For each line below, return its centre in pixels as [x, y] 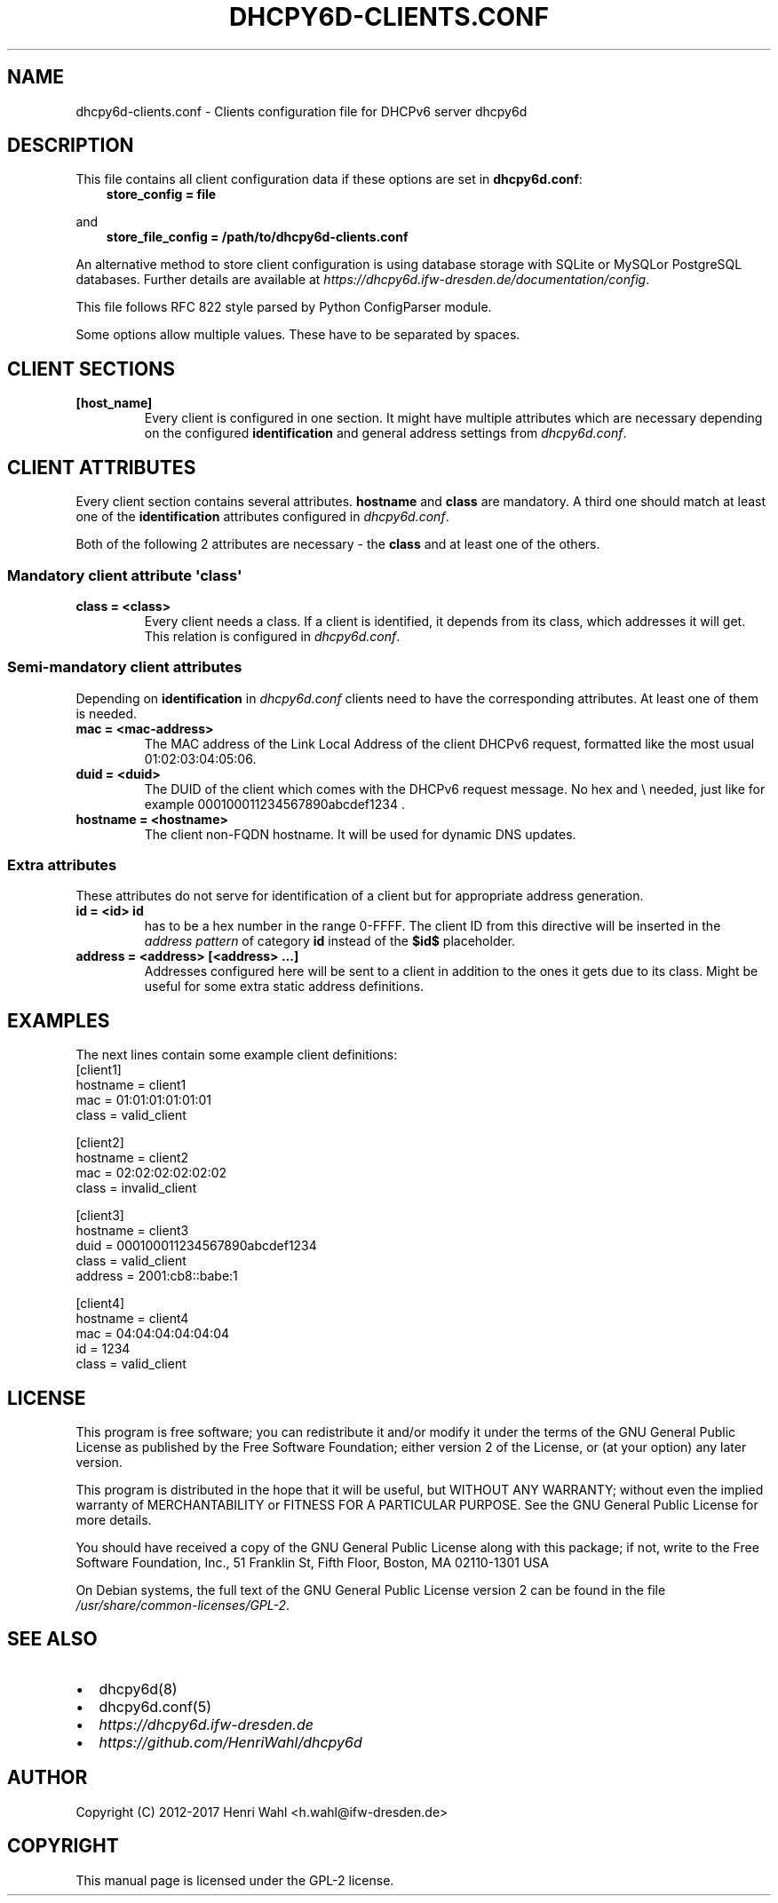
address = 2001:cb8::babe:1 [157, 1276]
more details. [114, 1520]
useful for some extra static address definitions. [284, 987]
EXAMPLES [59, 1020]
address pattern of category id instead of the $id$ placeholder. [330, 941]
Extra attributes [62, 865]
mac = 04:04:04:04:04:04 [153, 1334]
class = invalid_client [136, 1188]
